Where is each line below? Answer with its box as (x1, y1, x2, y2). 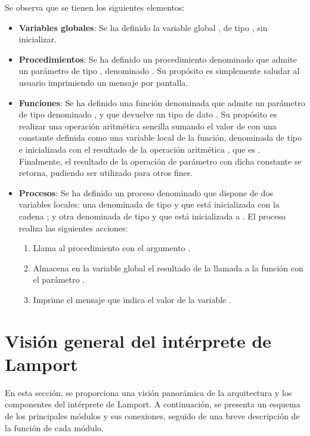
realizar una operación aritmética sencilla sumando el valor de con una (18, 119, 277, 132)
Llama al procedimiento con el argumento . (33, 242, 191, 254)
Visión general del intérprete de (5, 328, 272, 352)
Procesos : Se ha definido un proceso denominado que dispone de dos (18, 186, 273, 199)
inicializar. (18, 33, 57, 45)
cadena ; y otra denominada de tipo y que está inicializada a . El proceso (18, 209, 286, 222)
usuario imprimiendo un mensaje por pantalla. (18, 76, 188, 88)
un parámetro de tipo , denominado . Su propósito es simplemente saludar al (18, 64, 300, 77)
